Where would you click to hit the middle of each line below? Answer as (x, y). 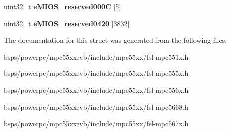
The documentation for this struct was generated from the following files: (115, 40)
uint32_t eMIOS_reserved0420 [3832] (67, 23)
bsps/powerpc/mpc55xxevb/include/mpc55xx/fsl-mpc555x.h (96, 73)
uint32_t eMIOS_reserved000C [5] (63, 6)
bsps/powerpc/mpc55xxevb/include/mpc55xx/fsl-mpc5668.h (96, 106)
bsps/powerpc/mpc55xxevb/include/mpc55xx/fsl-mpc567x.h (96, 123)
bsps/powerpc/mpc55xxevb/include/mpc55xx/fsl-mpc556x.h (96, 90)
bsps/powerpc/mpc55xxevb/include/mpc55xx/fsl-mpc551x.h (96, 56)
